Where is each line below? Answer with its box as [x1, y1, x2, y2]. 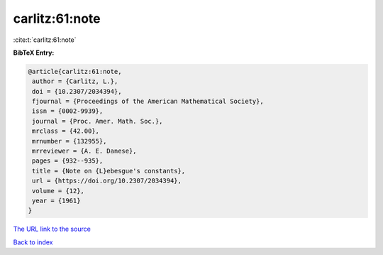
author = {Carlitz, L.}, [32, 77, 118, 85]
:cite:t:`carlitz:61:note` [13, 36, 77, 44]
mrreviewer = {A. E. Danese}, [32, 147, 138, 156]
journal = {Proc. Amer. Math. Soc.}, [32, 117, 163, 125]
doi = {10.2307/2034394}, [32, 87, 122, 95]
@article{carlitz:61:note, [28, 67, 122, 75]
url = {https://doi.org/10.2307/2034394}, [32, 177, 182, 185]
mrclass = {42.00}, [32, 127, 99, 135]
